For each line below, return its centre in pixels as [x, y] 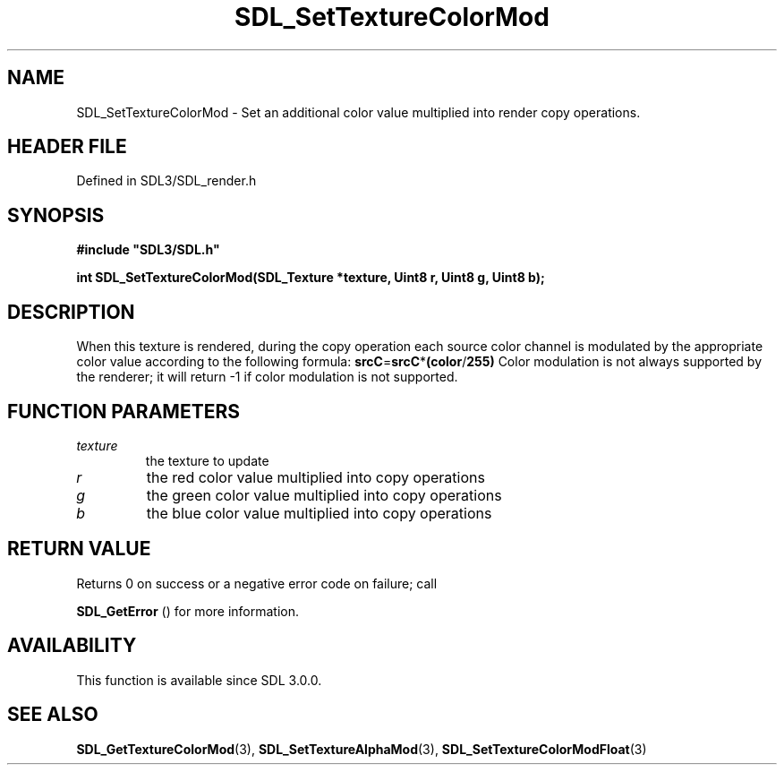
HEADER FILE [67, 147]
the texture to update [207, 460]
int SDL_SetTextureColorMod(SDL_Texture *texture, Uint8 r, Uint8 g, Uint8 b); [311, 278]
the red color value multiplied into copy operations [315, 477]
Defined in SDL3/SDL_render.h [166, 181]
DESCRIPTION [71, 312]
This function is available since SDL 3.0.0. [199, 680]
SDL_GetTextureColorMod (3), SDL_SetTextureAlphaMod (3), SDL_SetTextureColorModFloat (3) [362, 749]
